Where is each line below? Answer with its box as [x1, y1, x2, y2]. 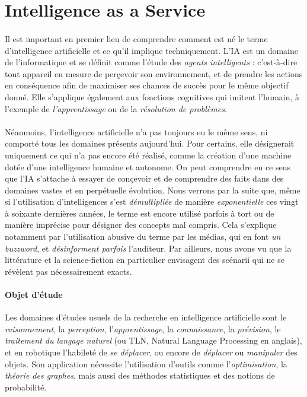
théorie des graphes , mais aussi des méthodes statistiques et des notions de [5, 369, 275, 382]
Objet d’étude [5, 288, 63, 301]
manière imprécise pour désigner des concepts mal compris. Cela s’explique [5, 218, 277, 231]
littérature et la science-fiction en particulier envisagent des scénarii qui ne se [5, 253, 284, 266]
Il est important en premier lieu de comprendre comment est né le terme [5, 32, 268, 45]
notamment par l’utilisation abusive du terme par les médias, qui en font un [5, 230, 281, 243]
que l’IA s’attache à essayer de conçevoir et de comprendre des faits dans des [5, 172, 284, 185]
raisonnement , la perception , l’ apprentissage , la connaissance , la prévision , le [5, 322, 281, 335]
